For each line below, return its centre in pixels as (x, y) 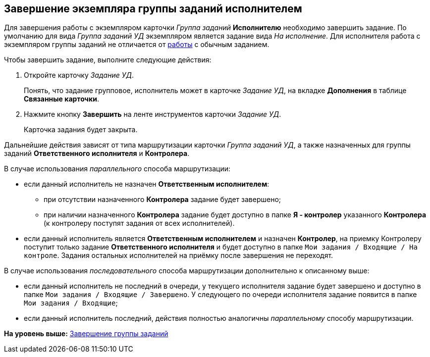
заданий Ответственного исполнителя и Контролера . (97, 153)
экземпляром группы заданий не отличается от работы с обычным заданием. (137, 45)
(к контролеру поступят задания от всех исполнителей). (139, 223)
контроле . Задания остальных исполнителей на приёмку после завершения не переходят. (179, 255)
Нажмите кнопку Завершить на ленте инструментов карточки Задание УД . (153, 114)
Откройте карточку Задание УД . (79, 75)
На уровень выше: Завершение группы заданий (86, 334)
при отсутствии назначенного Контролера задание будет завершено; (162, 200)
